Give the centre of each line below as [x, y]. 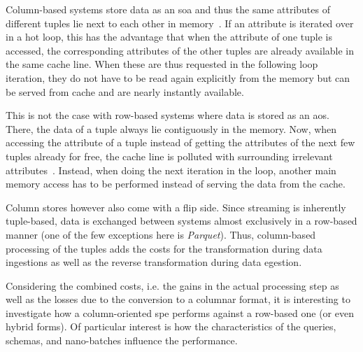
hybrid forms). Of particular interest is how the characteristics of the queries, [171, 326]
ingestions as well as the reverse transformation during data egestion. [154, 262]
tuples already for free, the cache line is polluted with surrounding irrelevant [169, 156]
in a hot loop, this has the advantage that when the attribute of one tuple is [169, 37]
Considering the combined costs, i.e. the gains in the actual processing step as [172, 285]
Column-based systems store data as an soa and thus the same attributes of [168, 9]
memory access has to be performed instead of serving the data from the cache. [176, 184]
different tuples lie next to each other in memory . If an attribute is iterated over [180, 23]
